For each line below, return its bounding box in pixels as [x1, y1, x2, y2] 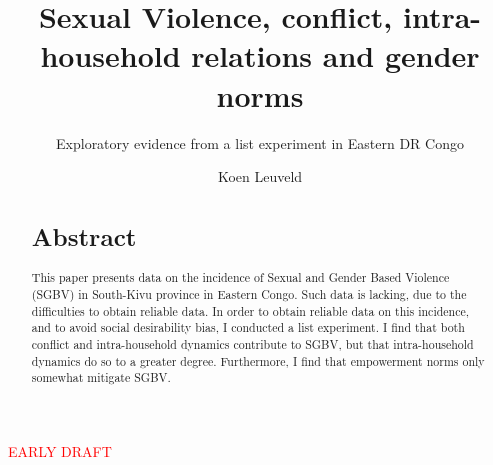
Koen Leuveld [217, 166, 303, 187]
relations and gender [191, 35, 480, 76]
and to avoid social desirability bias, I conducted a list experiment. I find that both [31, 319, 465, 336]
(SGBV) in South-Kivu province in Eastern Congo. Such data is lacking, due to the [31, 285, 467, 302]
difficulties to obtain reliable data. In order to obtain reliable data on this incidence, [31, 302, 470, 319]
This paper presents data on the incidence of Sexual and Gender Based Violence [31, 269, 450, 286]
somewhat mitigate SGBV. [31, 369, 171, 386]
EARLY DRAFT [8, 440, 112, 461]
